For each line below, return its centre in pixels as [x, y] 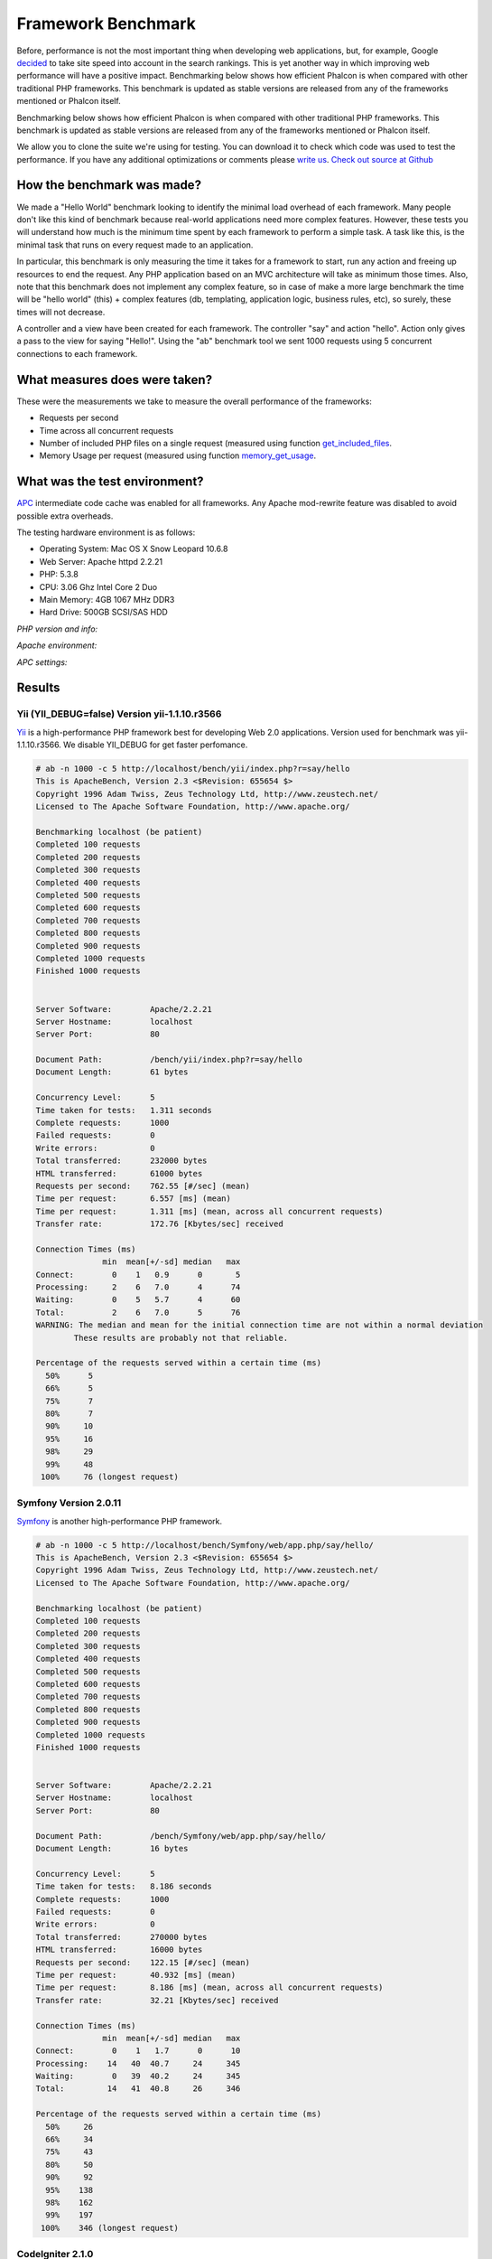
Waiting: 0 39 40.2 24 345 [138, 2076]
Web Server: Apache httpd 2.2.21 [101, 561]
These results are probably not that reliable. [181, 1338]
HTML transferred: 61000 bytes [119, 1173]
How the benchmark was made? [109, 185]
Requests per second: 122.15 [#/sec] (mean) [143, 1962]
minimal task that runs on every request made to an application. [135, 245]
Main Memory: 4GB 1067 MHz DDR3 [107, 599]
